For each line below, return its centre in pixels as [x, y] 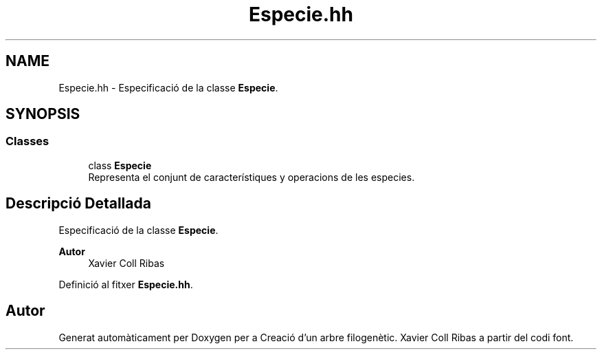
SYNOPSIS [43, 114]
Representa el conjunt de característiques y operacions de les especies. [252, 177]
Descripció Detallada [78, 204]
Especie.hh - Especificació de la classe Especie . [168, 87]
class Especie [120, 165]
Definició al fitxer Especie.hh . [126, 284]
